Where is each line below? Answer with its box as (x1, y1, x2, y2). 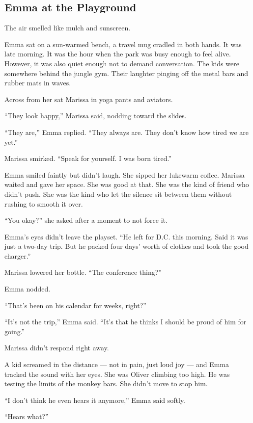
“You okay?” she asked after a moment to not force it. (4, 215, 168, 225)
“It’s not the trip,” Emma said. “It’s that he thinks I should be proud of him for (4, 317, 247, 327)
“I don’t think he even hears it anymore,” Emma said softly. (4, 395, 186, 405)
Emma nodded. (4, 284, 51, 294)
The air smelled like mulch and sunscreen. (4, 23, 131, 33)
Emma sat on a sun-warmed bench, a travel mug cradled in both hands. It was (4, 39, 242, 49)
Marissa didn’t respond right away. (4, 343, 109, 353)
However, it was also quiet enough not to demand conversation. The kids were (4, 58, 239, 68)
